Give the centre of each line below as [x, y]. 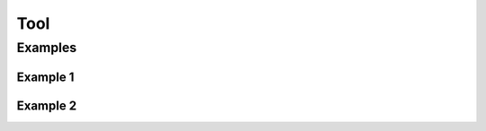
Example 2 [46, 105]
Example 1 [45, 77]
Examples [47, 48]
